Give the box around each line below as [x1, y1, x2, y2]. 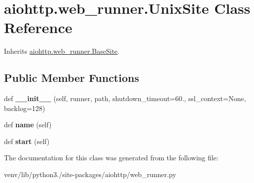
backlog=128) [4, 103, 45, 113]
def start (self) [4, 136, 50, 146]
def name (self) [4, 119, 52, 130]
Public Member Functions [4, 70, 139, 85]
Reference [4, 17, 73, 37]
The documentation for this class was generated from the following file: [4, 152, 218, 163]
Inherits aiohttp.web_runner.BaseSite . [4, 46, 120, 56]
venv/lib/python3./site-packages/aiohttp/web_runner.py [4, 169, 177, 180]
